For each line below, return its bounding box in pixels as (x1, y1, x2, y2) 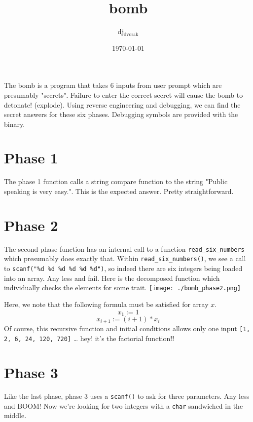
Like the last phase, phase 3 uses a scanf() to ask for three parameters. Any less (4, 390, 250, 401)
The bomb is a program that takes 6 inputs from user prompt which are (4, 80, 222, 90)
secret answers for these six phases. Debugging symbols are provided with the (4, 109, 238, 119)
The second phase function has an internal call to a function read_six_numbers (4, 243, 245, 254)
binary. (4, 118, 25, 129)
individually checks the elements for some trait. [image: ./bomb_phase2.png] (4, 282, 241, 293)
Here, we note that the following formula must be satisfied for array (4, 299, 209, 309)
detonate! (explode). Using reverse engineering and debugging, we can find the (4, 99, 241, 110)
